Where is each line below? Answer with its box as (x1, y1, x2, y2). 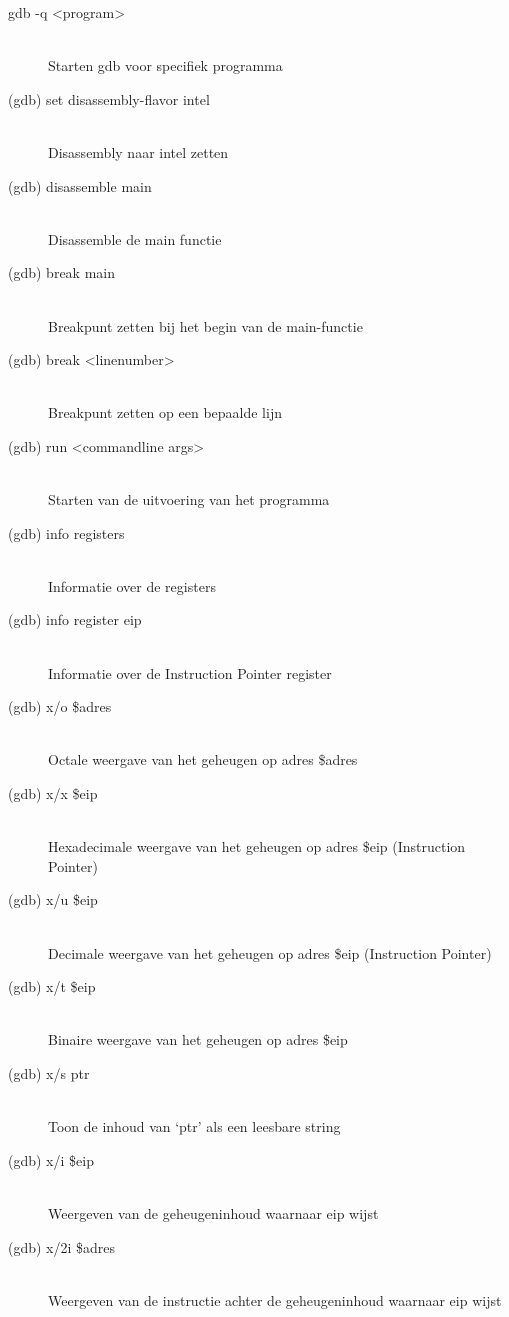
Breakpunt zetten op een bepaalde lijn (48, 402, 282, 423)
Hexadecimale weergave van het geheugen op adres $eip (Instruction (48, 836, 466, 857)
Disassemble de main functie (48, 228, 222, 249)
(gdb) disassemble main (8, 175, 152, 196)
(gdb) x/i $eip (8, 1149, 94, 1170)
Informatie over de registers (48, 575, 216, 596)
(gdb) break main (8, 262, 116, 283)
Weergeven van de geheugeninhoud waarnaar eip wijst (48, 1202, 379, 1223)
